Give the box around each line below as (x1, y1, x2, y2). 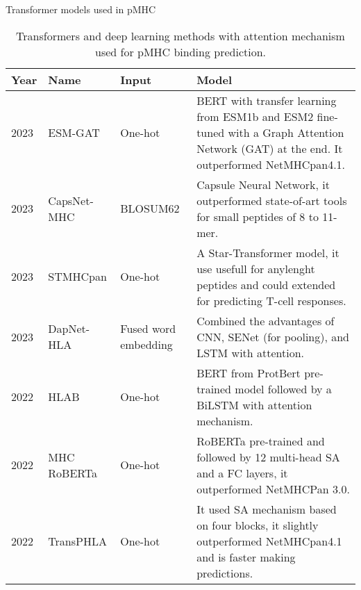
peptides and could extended (196, 276, 336, 293)
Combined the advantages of (196, 312, 335, 329)
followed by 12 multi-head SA (196, 448, 340, 465)
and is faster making (196, 548, 296, 565)
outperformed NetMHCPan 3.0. (196, 480, 350, 497)
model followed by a (235, 380, 332, 397)
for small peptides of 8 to (196, 208, 319, 224)
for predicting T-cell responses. (196, 292, 346, 309)
